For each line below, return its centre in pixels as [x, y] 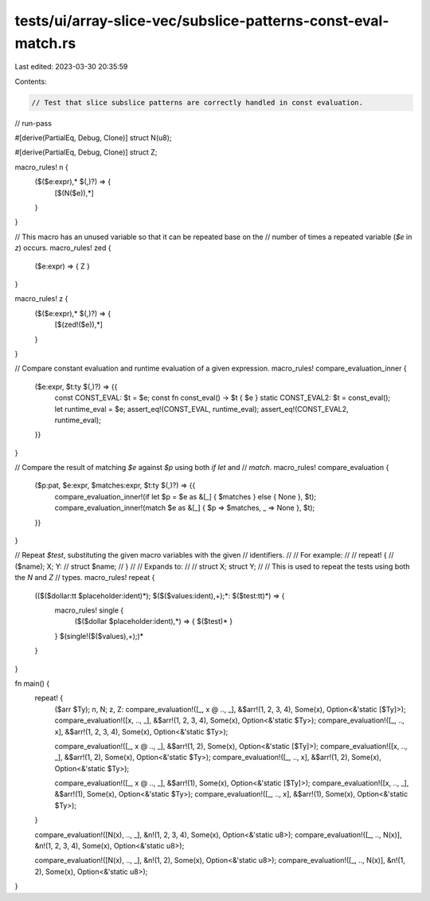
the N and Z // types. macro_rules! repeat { [85, 578]
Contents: [31, 81]
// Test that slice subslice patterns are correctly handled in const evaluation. [197, 102]
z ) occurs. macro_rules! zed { [63, 248]
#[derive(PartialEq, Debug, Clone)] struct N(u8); [93, 138]
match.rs [45, 43]
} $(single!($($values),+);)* [99, 636]
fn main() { [32, 683]
